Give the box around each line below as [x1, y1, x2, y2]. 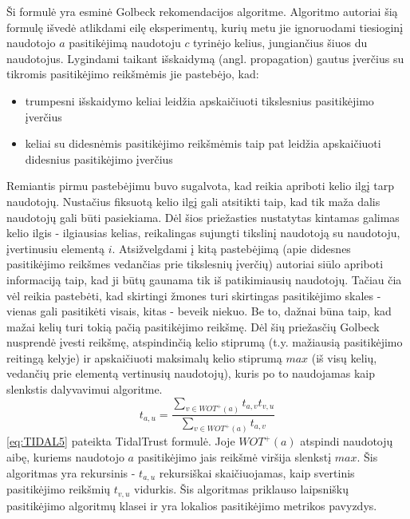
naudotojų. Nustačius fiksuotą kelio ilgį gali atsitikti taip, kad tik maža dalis [6, 192, 380, 209]
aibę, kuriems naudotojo [6, 449, 124, 465]
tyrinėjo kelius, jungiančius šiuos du [193, 34, 368, 51]
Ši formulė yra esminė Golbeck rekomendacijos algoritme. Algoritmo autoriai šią [6, 3, 398, 19]
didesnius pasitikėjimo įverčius [25, 150, 173, 167]
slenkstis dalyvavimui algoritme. [6, 381, 163, 398]
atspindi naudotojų [300, 433, 393, 450]
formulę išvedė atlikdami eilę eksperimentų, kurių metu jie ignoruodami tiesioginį [6, 18, 404, 35]
